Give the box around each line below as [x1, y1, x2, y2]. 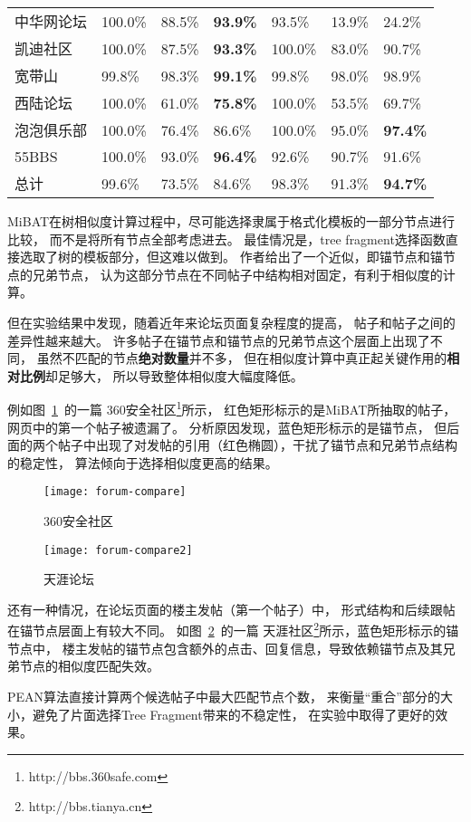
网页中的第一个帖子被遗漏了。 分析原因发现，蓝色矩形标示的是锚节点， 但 [7, 417, 447, 436]
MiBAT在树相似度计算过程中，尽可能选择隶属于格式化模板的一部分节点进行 [7, 212, 456, 230]
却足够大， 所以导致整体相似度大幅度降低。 [45, 366, 303, 385]
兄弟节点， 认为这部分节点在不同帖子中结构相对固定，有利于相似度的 [32, 264, 443, 283]
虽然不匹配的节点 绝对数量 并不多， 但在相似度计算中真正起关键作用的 [36, 349, 447, 368]
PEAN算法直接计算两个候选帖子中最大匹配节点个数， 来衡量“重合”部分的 [7, 686, 440, 705]
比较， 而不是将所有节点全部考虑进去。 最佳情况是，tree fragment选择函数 [7, 229, 446, 248]
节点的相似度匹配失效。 [19, 656, 159, 675]
